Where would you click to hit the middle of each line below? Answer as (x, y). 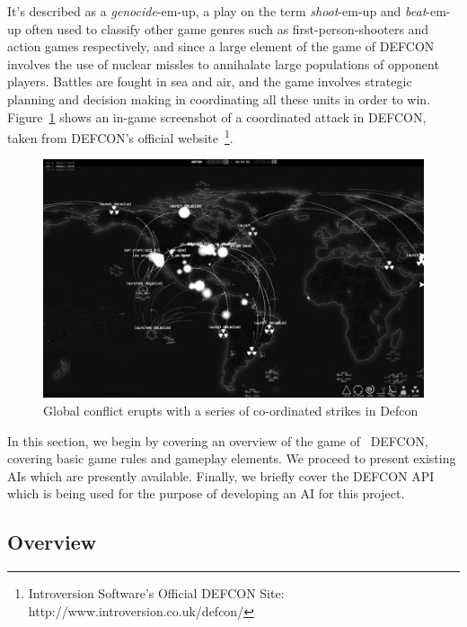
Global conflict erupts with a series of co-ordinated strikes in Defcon (231, 410)
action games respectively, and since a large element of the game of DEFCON (221, 46)
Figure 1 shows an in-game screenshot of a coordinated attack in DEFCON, (217, 116)
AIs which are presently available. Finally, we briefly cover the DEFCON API (221, 475)
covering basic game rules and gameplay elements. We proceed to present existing (232, 458)
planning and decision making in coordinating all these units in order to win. (219, 99)
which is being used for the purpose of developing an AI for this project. (206, 493)
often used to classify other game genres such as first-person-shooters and (227, 28)
